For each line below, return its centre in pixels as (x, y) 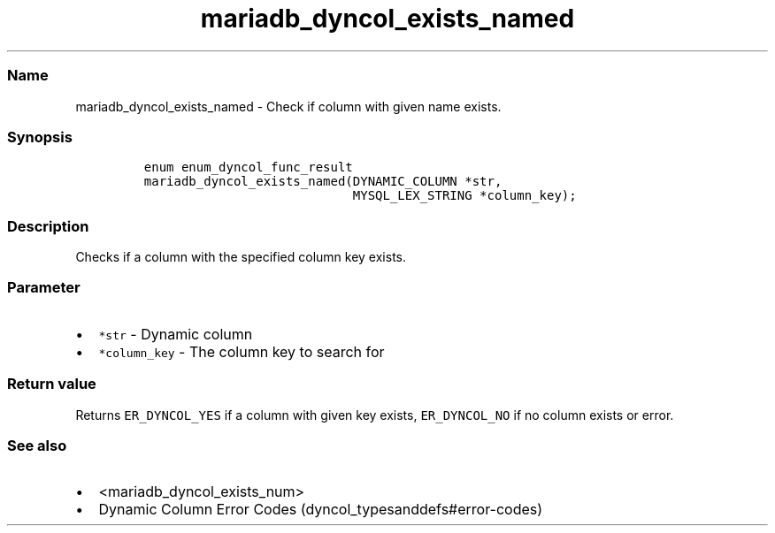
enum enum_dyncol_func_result (248, 168)
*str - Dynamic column (176, 334)
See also (37, 445)
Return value (52, 384)
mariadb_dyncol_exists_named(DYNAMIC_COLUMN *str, (323, 182)
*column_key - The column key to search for (242, 351)
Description (48, 226)
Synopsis (40, 137)
